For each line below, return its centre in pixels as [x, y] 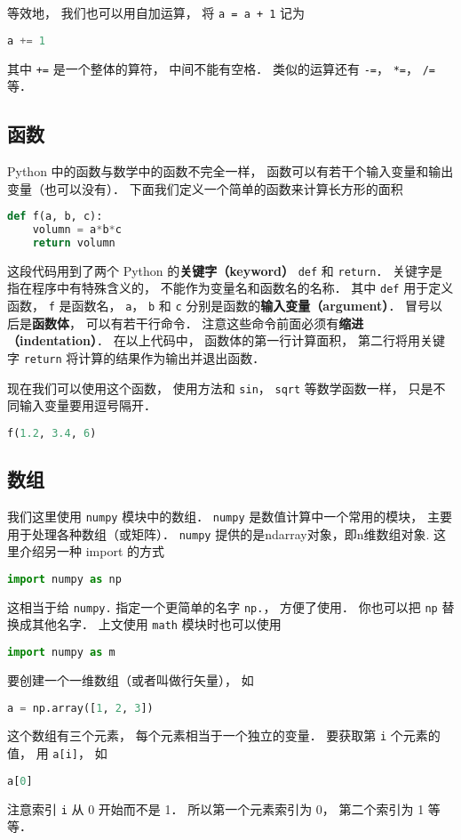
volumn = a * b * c [77, 230]
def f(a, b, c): [55, 217]
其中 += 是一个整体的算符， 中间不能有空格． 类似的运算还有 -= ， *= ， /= [221, 68]
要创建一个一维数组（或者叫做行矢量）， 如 [131, 679]
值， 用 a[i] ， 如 [57, 753]
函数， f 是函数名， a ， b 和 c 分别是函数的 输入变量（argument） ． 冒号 [219, 306]
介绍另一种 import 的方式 [91, 551]
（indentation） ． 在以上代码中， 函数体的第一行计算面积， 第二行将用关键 [227, 340]
